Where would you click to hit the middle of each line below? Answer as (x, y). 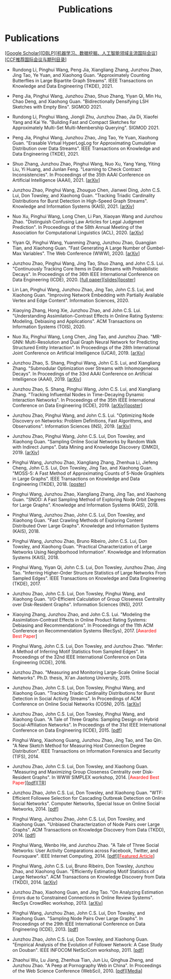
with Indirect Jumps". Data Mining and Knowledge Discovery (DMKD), (86, 447)
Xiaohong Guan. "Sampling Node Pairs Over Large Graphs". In (78, 918)
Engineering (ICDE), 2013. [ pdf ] (45, 929)
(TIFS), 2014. (26, 756)
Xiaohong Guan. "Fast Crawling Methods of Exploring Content (78, 520)
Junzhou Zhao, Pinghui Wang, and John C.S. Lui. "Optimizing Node (83, 415)
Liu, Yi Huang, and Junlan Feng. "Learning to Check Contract (77, 169)
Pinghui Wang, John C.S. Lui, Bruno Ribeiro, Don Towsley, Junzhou (83, 866)
